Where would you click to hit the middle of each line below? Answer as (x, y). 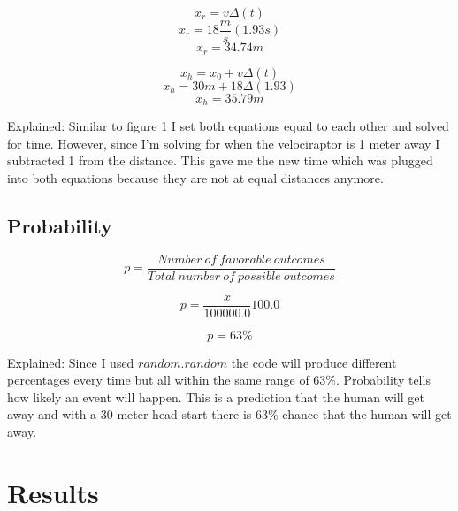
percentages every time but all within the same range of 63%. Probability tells (219, 380)
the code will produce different (314, 362)
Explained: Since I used (71, 362)
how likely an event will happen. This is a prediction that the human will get (216, 397)
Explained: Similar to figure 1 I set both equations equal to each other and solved (228, 125)
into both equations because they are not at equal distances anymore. (195, 177)
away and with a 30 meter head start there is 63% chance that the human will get (229, 414)
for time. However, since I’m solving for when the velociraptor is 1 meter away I (224, 143)
